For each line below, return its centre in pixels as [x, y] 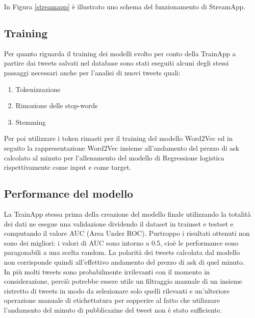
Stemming [31, 122]
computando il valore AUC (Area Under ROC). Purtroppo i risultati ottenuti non [127, 233]
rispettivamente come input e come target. [68, 167]
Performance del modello [69, 193]
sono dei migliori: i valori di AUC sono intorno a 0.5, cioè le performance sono [121, 242]
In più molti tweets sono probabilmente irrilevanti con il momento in [107, 271]
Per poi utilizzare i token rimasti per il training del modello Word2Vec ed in [118, 138]
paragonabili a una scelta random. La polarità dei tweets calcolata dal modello [122, 252]
